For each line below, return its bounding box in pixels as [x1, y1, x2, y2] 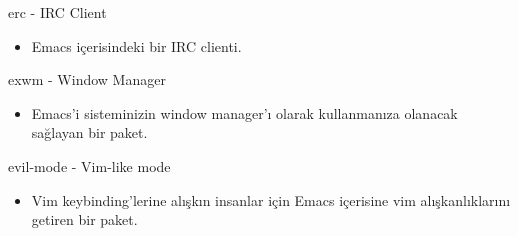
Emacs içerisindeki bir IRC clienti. [31, 35, 242, 56]
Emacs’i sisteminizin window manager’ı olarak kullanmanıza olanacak [31, 102, 458, 123]
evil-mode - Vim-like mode [8, 155, 171, 176]
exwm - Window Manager [8, 69, 166, 90]
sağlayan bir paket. [31, 122, 148, 143]
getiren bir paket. [31, 209, 138, 230]
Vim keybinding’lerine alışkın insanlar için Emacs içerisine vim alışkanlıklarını [31, 189, 511, 210]
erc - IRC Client [8, 2, 107, 22]
